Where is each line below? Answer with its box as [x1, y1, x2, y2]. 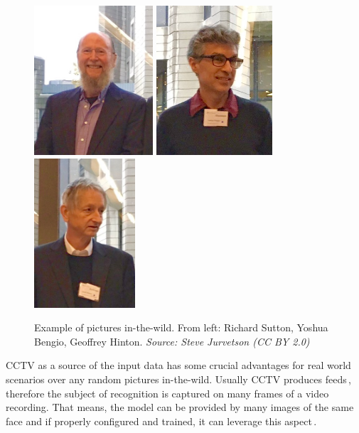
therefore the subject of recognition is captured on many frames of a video [6, 385, 329, 400]
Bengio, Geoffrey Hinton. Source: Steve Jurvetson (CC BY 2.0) [34, 333, 310, 348]
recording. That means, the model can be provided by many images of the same [6, 400, 354, 415]
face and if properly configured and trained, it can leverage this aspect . [6, 413, 317, 428]
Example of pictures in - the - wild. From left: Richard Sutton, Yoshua [34, 320, 328, 335]
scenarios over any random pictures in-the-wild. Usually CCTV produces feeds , [6, 371, 351, 386]
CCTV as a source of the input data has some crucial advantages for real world [6, 358, 351, 373]
